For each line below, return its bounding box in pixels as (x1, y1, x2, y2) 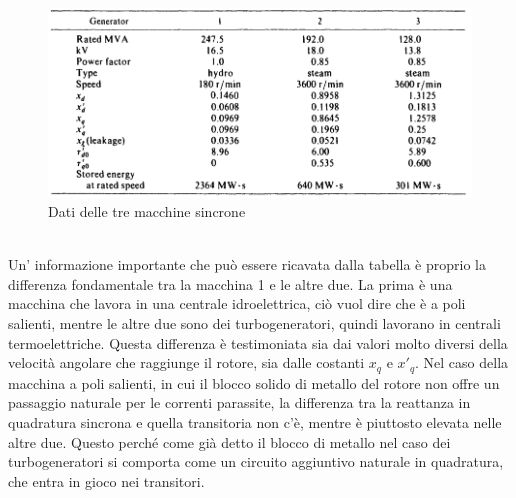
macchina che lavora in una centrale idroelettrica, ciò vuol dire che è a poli (8, 293, 466, 314)
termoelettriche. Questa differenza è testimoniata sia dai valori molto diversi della (8, 332, 508, 353)
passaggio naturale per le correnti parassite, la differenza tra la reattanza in (8, 392, 471, 413)
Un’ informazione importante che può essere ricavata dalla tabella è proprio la (8, 254, 486, 275)
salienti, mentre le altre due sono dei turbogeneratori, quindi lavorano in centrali (8, 313, 501, 334)
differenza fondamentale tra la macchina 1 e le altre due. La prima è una (8, 273, 453, 294)
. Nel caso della (415, 352, 509, 373)
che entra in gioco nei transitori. (8, 470, 205, 491)
